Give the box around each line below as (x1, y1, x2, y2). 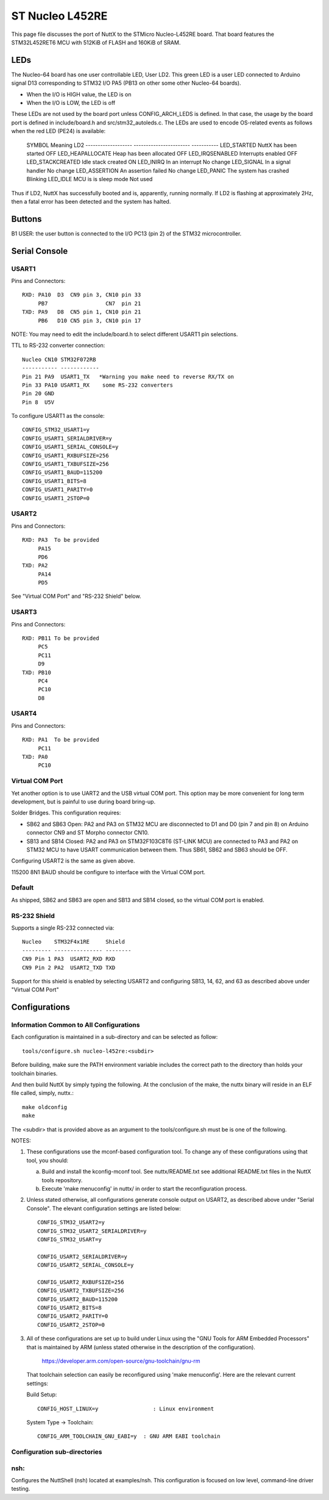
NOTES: (11, 1136, 32, 1144)
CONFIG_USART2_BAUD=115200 (37, 1296, 118, 1302)
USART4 (11, 709, 37, 718)
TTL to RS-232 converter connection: (11, 342, 105, 349)
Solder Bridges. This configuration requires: (11, 809, 121, 817)
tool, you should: (26, 1157, 69, 1164)
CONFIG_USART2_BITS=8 (37, 1304, 102, 1312)
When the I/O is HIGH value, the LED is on (26, 90, 132, 98)
